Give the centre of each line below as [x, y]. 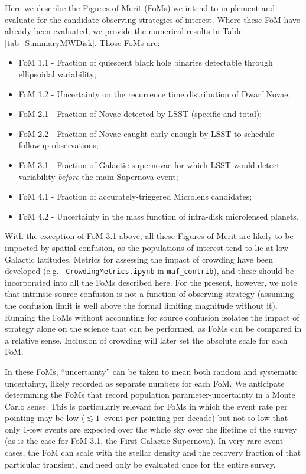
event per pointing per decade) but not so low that [196, 418]
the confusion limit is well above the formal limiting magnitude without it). [141, 305]
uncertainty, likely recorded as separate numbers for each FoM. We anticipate [145, 383]
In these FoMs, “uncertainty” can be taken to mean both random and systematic [152, 371]
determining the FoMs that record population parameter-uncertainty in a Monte [150, 395]
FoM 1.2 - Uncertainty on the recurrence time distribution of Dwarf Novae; [154, 94]
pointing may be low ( [45, 418]
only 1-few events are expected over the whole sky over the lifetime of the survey [151, 429]
